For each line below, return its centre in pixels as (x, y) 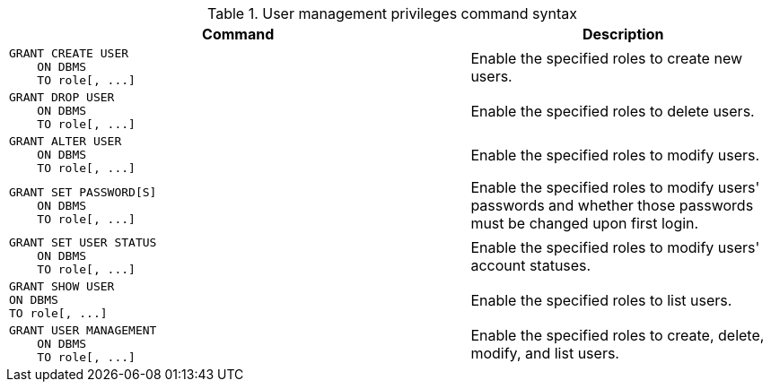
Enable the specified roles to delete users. (613, 111)
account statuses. (531, 265)
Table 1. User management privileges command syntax (392, 13)
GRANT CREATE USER (69, 53)
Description (623, 34)
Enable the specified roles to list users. (601, 300)
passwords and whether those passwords (612, 205)
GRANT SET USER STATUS (83, 242)
